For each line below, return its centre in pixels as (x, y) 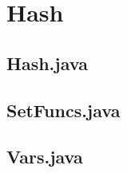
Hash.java (47, 63)
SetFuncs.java (63, 110)
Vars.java (45, 157)
